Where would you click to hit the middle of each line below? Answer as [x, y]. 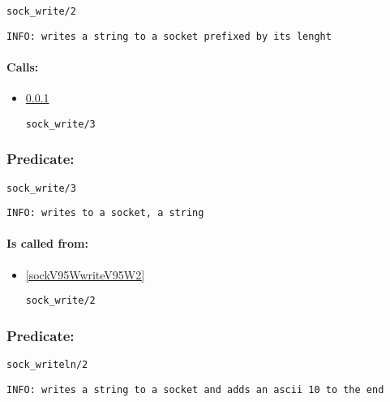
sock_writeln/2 [47, 365]
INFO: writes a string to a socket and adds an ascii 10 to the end [195, 389]
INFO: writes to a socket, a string [105, 213]
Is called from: [47, 243]
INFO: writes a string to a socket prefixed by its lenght [169, 36]
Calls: [23, 66]
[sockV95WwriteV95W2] [85, 274]
